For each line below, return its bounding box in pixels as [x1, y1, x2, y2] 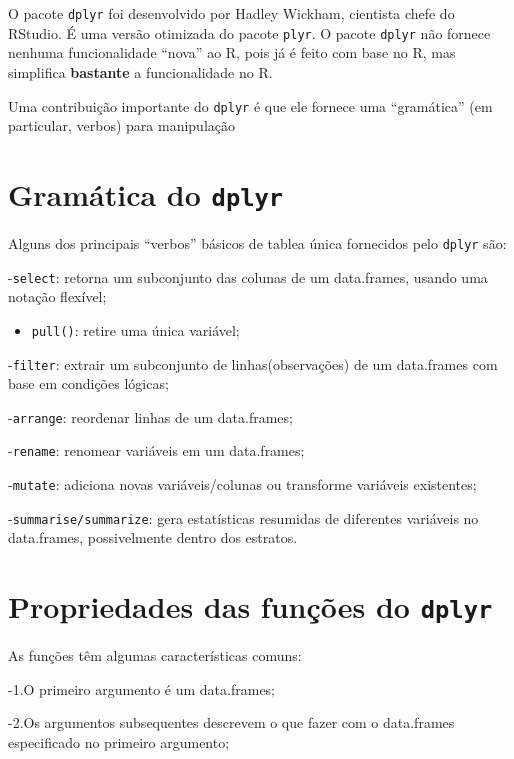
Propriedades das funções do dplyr [8, 586, 493, 627]
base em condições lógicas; [8, 373, 169, 394]
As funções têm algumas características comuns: [8, 645, 302, 666]
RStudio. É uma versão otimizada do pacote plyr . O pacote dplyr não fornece [8, 22, 491, 43]
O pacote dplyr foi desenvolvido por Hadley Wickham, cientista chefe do [8, 3, 455, 23]
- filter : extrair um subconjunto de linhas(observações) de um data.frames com [8, 353, 498, 374]
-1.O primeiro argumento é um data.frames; [8, 678, 276, 699]
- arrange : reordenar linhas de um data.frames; [8, 406, 293, 427]
